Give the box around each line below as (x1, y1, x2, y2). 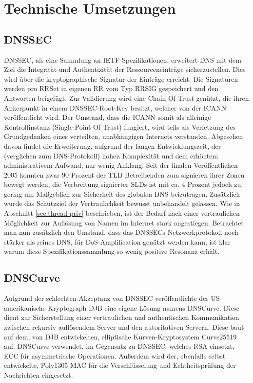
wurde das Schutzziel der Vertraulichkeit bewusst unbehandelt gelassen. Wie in (4, 198, 240, 208)
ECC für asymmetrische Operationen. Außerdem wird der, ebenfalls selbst (4, 350, 226, 360)
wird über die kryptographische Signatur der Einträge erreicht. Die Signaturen (4, 73, 238, 84)
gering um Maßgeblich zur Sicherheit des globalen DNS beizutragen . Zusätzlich (4, 188, 240, 199)
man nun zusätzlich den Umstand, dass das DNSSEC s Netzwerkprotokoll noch (4, 227, 238, 237)
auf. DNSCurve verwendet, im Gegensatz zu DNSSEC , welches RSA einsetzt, (4, 341, 234, 351)
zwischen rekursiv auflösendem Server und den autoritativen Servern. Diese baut (4, 322, 244, 332)
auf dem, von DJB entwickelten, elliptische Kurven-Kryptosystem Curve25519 (4, 331, 237, 341)
